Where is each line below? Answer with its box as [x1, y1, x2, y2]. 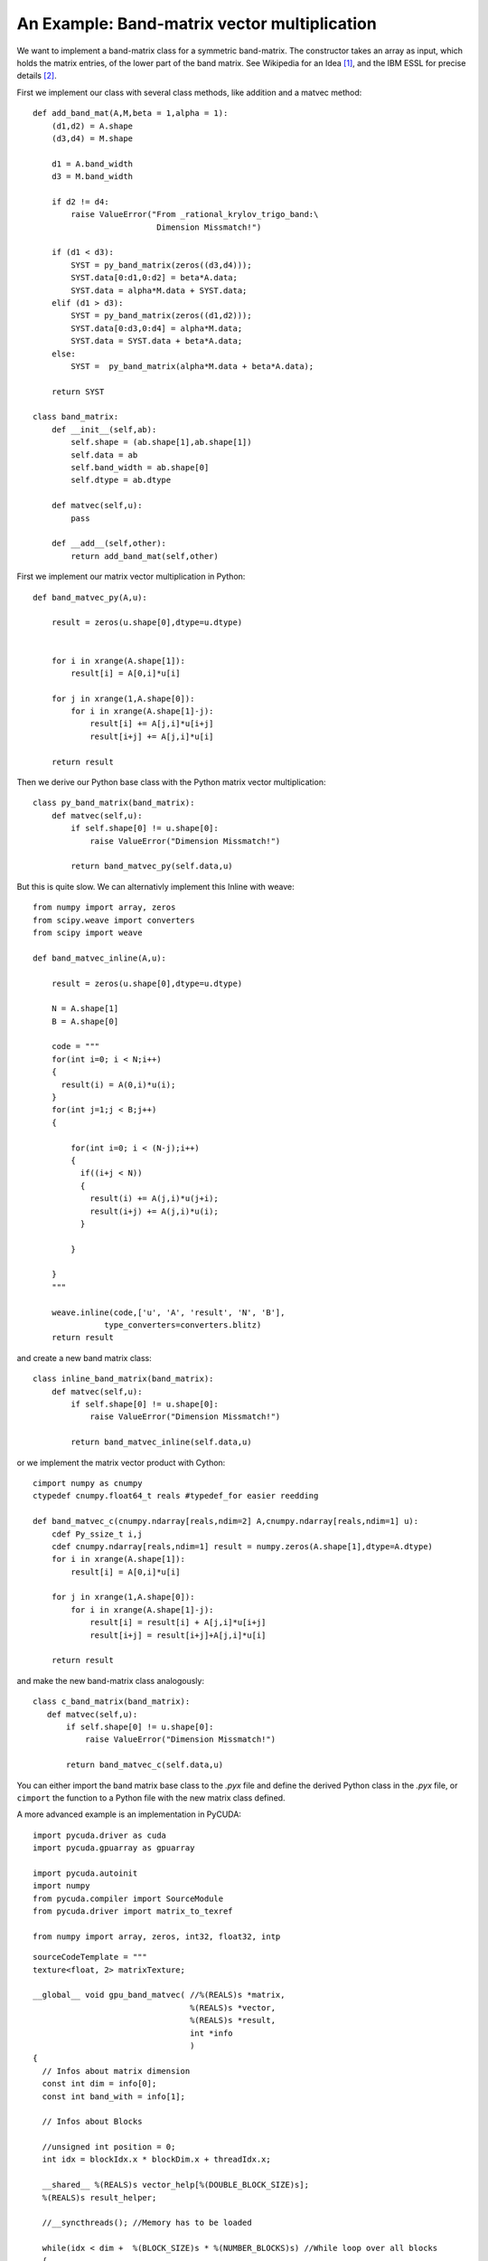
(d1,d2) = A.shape [51, 120, 134, 131]
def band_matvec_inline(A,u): [33, 952, 167, 963]
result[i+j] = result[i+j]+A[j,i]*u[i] [89, 1630, 267, 1641]
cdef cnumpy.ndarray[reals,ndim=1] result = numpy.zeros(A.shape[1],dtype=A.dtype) [51, 1541, 434, 1551]
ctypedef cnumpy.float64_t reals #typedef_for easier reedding [33, 1490, 319, 1501]
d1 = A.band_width [51, 158, 134, 169]
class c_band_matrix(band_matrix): [33, 1697, 191, 1707]
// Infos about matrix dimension [42, 2066, 191, 2076]
